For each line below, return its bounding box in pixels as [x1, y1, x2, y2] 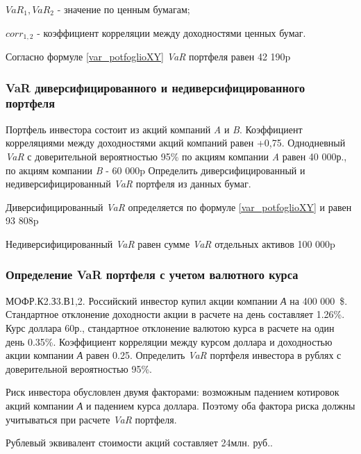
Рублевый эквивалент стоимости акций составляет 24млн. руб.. [6, 435, 273, 450]
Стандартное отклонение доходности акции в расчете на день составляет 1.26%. [6, 307, 345, 321]
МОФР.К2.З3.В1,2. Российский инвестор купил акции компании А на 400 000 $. [6, 293, 348, 308]
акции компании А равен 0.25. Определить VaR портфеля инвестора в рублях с [6, 348, 342, 362]
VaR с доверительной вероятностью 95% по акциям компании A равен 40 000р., [6, 149, 347, 163]
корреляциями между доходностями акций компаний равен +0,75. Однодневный [6, 135, 346, 150]
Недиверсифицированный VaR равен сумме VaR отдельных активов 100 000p [6, 236, 335, 251]
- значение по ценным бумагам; [57, 2, 190, 16]
